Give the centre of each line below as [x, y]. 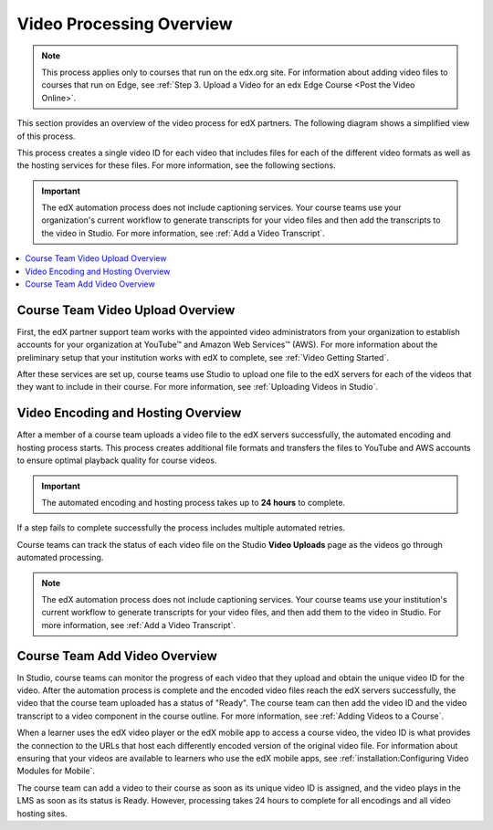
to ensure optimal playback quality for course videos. [117, 460]
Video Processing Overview [125, 24]
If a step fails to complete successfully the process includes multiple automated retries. [181, 528]
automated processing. [60, 558]
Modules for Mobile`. [56, 771]
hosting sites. [42, 814]
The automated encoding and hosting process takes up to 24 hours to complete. [194, 502]
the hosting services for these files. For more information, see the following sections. [177, 165]
